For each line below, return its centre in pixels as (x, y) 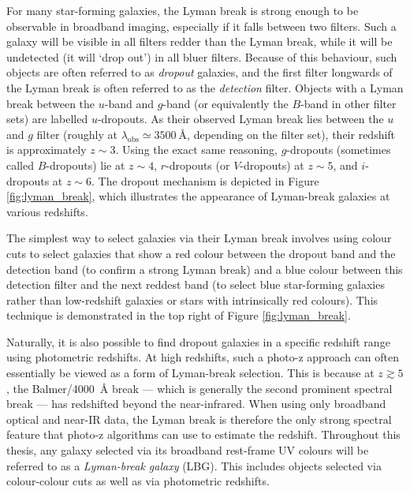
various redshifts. (47, 211)
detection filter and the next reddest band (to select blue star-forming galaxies (196, 284)
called (20, 165)
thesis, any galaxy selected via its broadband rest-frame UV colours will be (188, 450)
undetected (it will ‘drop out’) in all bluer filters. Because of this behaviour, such (202, 56)
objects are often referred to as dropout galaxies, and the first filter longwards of (199, 72)
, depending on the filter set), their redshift (291, 134)
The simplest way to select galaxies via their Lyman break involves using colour (199, 238)
